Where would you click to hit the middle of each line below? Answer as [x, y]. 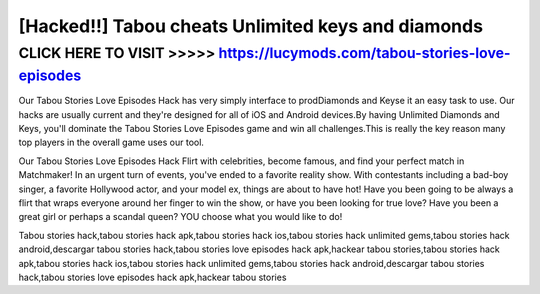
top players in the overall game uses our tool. [111, 142]
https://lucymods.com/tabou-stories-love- [364, 53]
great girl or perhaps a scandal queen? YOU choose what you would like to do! [180, 217]
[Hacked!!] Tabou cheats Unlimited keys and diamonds [251, 26]
